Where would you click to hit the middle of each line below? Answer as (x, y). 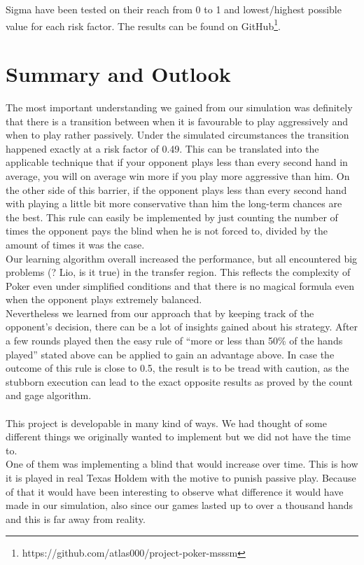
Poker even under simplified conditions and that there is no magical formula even (180, 285)
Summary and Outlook (118, 74)
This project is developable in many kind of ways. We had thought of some (166, 423)
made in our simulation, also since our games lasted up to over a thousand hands (180, 505)
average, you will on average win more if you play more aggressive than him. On (178, 175)
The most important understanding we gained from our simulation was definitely (179, 107)
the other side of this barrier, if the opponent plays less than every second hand (176, 189)
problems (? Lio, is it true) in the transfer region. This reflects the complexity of (178, 272)
